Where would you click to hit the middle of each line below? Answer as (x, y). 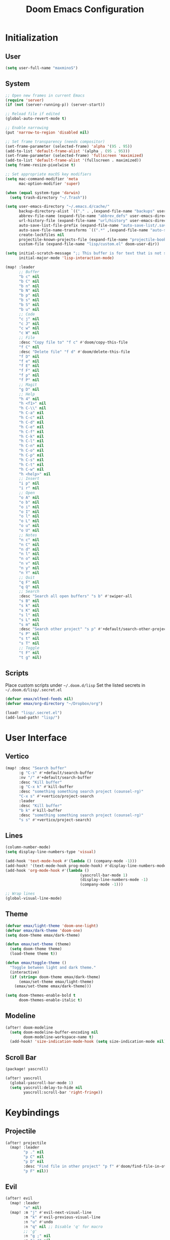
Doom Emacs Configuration (85, 9)
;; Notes (28, 535)
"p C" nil (34, 1157)
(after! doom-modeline (29, 1028)
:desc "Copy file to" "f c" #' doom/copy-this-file (73, 342)
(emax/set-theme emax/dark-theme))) (53, 986)
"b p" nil (29, 295)
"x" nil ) (33, 1208)
